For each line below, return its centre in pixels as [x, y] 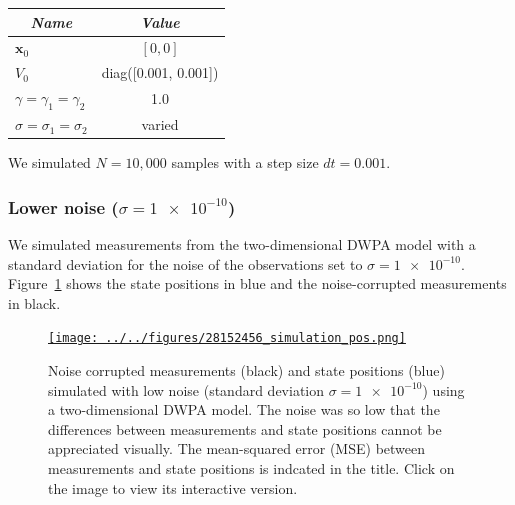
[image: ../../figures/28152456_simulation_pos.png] [227, 338]
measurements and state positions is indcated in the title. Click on [251, 467]
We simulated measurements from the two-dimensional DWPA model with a [242, 243]
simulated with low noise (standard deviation [186, 389]
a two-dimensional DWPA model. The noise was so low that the [244, 409]
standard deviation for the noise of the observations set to [185, 263]
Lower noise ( [63, 206]
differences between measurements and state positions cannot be [245, 428]
